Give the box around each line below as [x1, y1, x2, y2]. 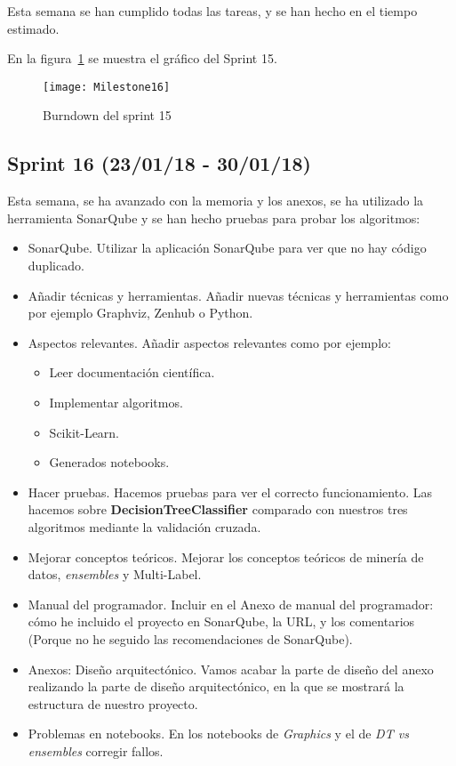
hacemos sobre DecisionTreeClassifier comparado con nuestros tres [28, 500, 408, 519]
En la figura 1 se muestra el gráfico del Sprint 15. [7, 49, 277, 68]
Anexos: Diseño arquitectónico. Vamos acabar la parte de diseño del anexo [28, 659, 434, 678]
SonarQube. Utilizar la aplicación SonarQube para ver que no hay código [28, 238, 427, 257]
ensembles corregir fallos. [28, 741, 164, 760]
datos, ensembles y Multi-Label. [28, 565, 202, 584]
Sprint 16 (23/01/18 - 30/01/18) [7, 149, 311, 177]
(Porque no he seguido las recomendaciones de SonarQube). [28, 629, 353, 648]
